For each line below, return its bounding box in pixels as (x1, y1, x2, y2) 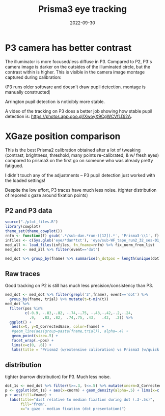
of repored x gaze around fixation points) (5, 192, 88, 198)
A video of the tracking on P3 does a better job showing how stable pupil (5, 108, 153, 114)
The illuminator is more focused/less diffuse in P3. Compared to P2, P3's (5, 58, 152, 65)
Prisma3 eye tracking (38, 3, 127, 15)
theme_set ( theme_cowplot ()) (5, 229, 63, 234)
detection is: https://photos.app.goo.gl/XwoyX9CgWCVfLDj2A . (5, 113, 133, 119)
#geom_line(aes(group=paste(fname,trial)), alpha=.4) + (11, 329, 129, 334)
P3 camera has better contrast (5, 42, 132, 53)
